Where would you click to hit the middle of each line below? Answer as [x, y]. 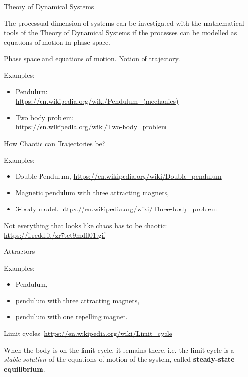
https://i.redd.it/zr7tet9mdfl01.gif [55, 235]
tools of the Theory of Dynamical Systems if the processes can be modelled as [121, 32]
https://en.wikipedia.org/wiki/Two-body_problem [91, 127]
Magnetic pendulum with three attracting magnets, [92, 192]
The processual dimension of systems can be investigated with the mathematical [124, 23]
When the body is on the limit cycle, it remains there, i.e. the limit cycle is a [119, 349]
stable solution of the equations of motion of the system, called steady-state [119, 359]
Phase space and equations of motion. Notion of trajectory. [92, 58]
